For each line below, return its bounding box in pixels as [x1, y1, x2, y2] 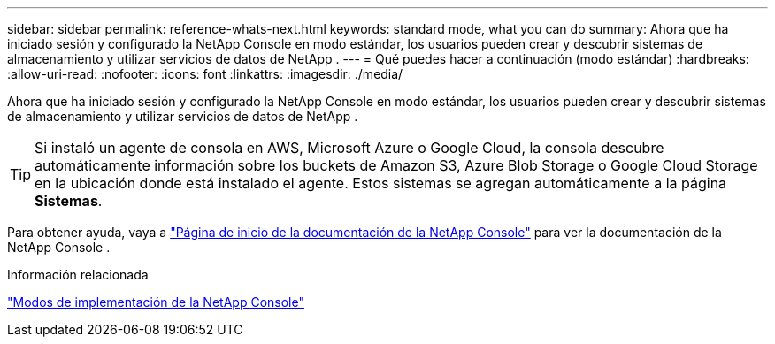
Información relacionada [7, 267, 149, 282]
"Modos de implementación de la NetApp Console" [7, 294, 304, 310]
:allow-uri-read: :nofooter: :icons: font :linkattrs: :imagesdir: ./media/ [7, 66, 403, 81]
